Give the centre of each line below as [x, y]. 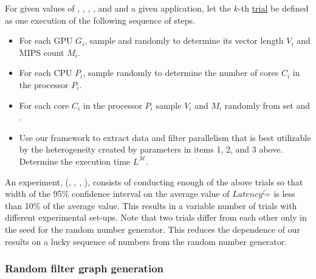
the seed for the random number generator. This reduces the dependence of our [153, 229]
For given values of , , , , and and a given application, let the [118, 8]
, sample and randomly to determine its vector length [184, 40]
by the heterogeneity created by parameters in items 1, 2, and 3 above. [151, 149]
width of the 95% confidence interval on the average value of [117, 194]
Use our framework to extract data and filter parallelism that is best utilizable [165, 137]
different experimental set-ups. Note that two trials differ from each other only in [156, 217]
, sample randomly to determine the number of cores [181, 73]
